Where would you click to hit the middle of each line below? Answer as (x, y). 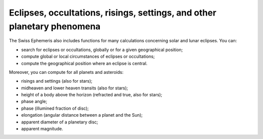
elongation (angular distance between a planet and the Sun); (82, 115)
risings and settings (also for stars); (57, 81)
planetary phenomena (55, 26)
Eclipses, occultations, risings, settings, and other (113, 13)
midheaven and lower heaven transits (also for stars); (75, 88)
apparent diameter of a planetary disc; (60, 122)
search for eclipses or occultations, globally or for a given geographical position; (102, 50)
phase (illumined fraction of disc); (55, 108)
